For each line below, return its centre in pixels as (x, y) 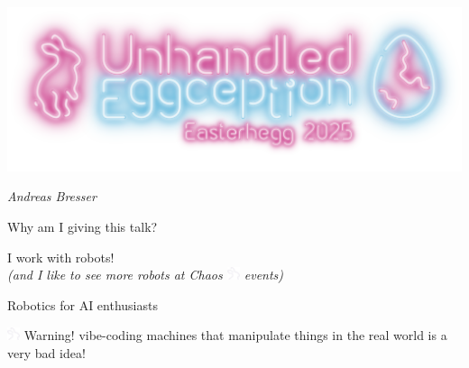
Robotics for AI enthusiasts (83, 304)
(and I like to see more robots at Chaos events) (146, 275)
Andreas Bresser (52, 196)
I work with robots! (61, 257)
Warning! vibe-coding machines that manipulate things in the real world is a (235, 335)
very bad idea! (46, 352)
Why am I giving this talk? (83, 226)
